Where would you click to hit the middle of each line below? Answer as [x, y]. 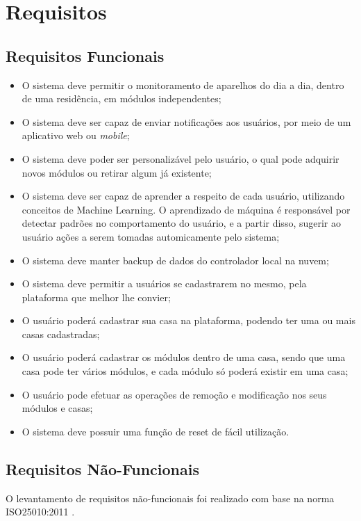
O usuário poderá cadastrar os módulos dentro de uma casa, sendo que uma [184, 357]
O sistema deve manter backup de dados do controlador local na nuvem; [175, 260]
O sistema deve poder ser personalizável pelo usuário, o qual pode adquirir [180, 158]
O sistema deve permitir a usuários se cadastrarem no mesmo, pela [164, 283]
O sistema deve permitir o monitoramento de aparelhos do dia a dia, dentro [183, 85]
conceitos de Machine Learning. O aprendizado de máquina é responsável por [186, 209]
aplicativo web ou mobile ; [76, 135]
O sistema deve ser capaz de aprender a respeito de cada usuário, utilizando [183, 196]
